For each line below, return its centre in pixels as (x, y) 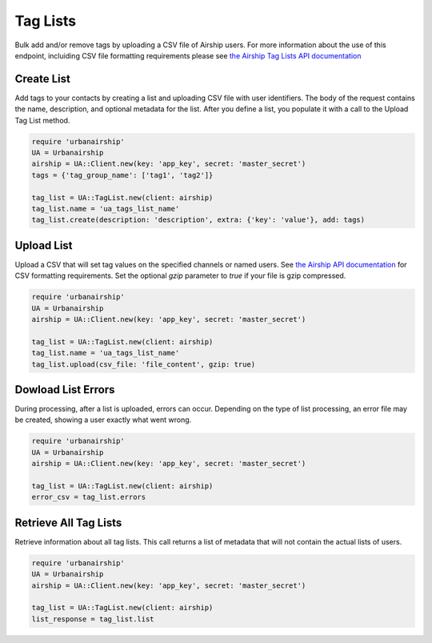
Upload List (44, 245)
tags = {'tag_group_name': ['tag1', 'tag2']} (122, 175)
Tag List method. (42, 120)
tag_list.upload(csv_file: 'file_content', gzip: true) (144, 364)
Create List (43, 79)
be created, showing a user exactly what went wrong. (103, 420)
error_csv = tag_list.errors (89, 497)
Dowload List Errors (65, 390)
